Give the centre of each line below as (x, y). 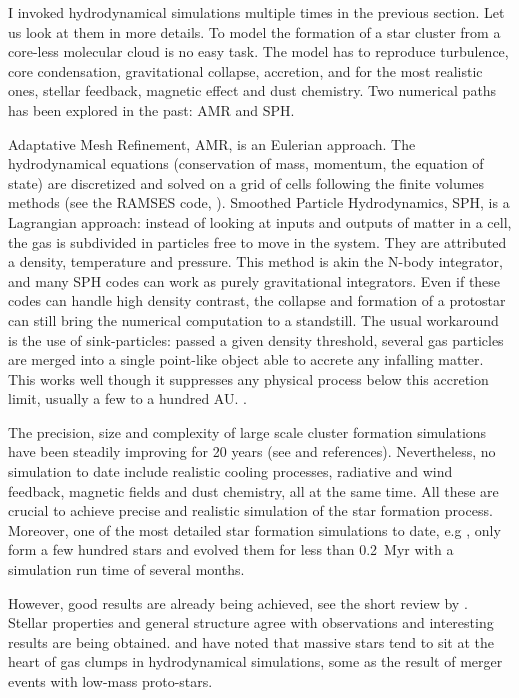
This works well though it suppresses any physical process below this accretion (248, 378)
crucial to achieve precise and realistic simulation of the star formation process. (250, 510)
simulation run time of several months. (126, 569)
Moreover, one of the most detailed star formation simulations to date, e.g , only (254, 529)
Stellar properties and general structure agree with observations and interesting (251, 622)
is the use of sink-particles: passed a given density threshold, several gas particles (256, 339)
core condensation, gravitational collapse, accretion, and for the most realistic (245, 70)
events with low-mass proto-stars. (110, 681)
